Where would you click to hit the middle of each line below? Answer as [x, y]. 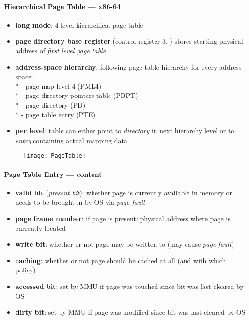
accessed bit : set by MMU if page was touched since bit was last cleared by [129, 286]
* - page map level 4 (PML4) [58, 86]
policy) [25, 270]
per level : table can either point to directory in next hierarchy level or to [125, 131]
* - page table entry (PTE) [55, 114]
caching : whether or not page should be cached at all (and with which [121, 260]
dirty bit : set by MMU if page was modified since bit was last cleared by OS [130, 312]
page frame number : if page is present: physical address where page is [123, 218]
